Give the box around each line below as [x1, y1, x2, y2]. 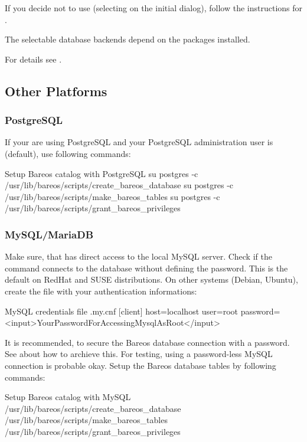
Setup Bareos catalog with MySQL [5, 391, 131, 403]
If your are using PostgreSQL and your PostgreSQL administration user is [5, 136, 273, 148]
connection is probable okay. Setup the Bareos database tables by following [5, 359, 276, 371]
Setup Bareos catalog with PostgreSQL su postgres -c [5, 167, 198, 179]
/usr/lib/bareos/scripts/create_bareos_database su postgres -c [5, 179, 234, 191]
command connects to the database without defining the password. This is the [5, 261, 288, 274]
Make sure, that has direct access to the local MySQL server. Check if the [5, 250, 272, 263]
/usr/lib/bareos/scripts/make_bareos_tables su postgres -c [5, 190, 220, 202]
